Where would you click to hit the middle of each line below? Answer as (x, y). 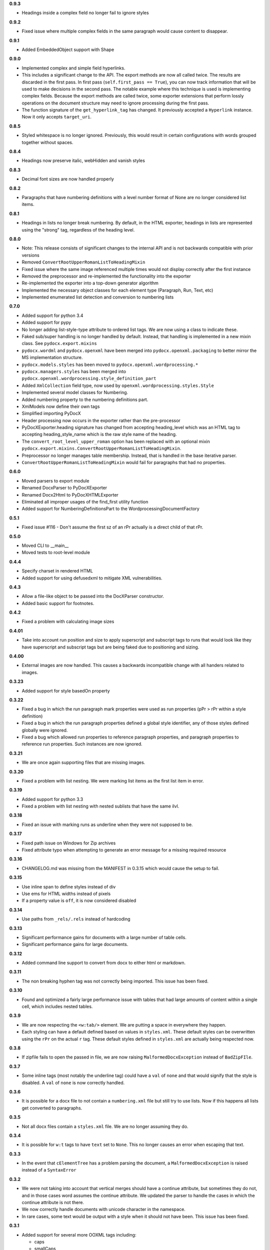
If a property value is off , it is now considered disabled (79, 900)
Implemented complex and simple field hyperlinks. (73, 68)
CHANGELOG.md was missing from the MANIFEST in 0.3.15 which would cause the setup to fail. (120, 868)
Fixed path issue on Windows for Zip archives (69, 843)
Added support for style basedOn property (66, 690)
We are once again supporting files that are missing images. (83, 762)
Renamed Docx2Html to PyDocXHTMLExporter (70, 494)
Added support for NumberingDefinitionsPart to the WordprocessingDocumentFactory (110, 509)
